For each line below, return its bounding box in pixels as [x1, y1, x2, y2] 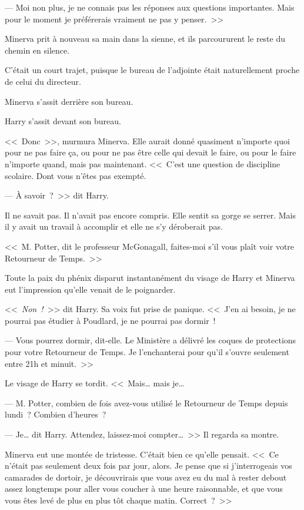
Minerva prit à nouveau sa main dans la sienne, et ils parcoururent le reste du [5, 32, 286, 45]
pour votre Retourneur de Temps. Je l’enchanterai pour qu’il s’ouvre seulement [5, 346, 289, 358]
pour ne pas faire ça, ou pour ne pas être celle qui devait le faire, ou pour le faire [5, 146, 296, 158]
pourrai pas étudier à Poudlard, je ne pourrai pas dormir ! [5, 314, 216, 326]
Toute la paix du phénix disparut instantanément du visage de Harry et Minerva [5, 271, 295, 284]
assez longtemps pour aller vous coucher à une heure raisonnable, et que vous [5, 482, 283, 495]
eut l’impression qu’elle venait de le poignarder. [5, 283, 176, 295]
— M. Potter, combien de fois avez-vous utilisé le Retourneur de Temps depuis [5, 396, 288, 409]
